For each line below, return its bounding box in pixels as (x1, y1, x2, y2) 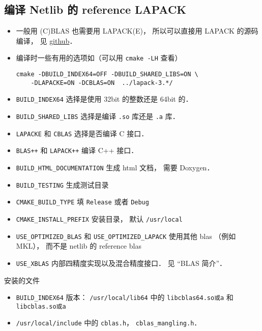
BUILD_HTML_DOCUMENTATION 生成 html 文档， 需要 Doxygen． (16, 162, 214, 172)
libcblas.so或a (16, 303, 66, 310)
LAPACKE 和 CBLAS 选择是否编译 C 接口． (16, 128, 149, 138)
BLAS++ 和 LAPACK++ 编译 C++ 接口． (16, 145, 138, 156)
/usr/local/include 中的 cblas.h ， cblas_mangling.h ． (16, 317, 201, 328)
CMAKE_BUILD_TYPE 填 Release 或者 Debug (16, 196, 149, 207)
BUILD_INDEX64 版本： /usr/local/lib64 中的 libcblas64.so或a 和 (16, 292, 234, 303)
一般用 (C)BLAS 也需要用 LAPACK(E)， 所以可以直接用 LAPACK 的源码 (16, 25, 258, 36)
